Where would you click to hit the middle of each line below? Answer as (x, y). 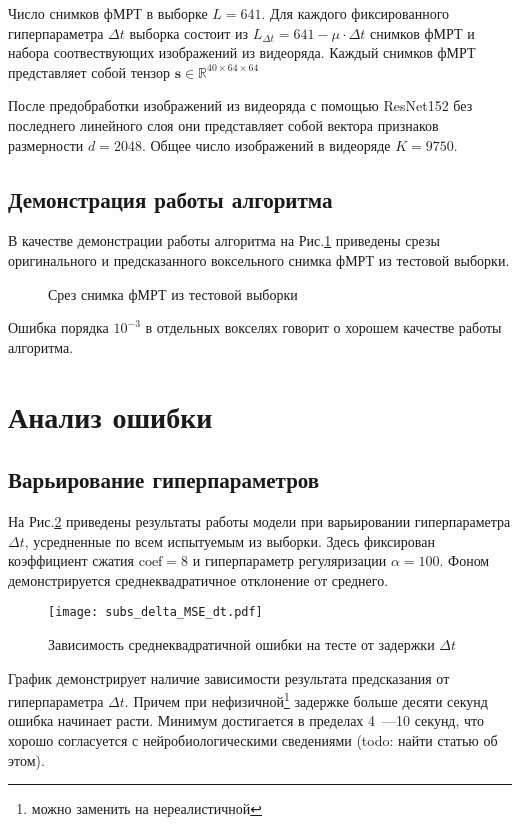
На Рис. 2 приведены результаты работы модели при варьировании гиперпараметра (259, 520)
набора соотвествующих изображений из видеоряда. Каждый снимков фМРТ (242, 52)
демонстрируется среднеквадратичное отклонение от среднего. (198, 579)
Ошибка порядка (58, 327)
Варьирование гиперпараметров (164, 479)
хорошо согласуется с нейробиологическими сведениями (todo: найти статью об (253, 739)
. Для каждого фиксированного (355, 13)
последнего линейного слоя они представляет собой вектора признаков (223, 124)
